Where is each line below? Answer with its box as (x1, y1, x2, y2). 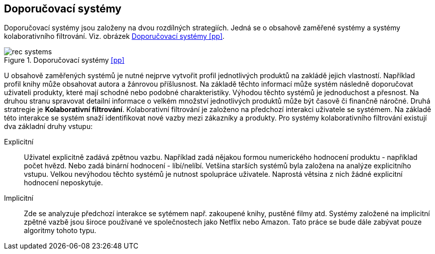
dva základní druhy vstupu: (4, 122, 93, 131)
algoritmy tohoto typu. (24, 226, 97, 235)
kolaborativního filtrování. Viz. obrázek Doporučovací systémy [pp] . (4, 32, 225, 41)
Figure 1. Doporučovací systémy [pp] (4, 56, 124, 65)
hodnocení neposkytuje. (24, 178, 103, 187)
